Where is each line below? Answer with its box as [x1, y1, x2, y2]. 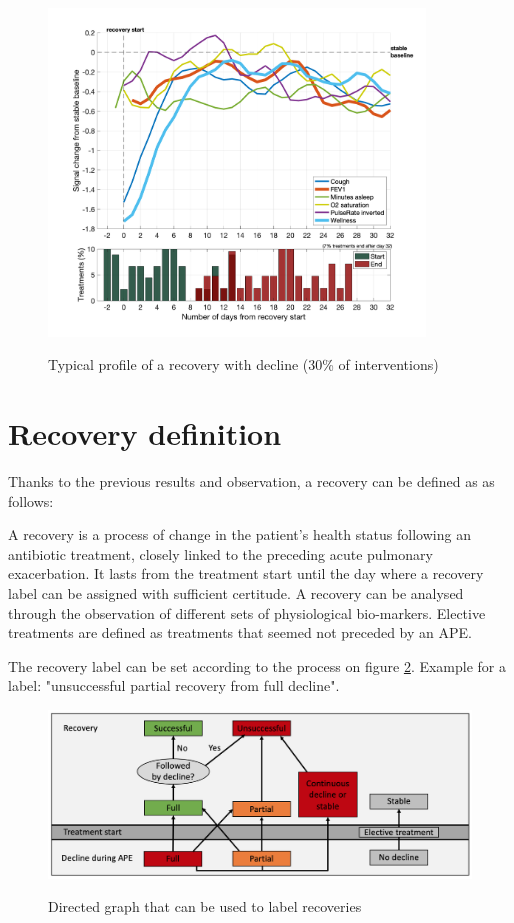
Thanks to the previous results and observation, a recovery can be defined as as [8, 471, 495, 492]
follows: [8, 490, 54, 511]
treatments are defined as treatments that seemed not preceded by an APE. [8, 622, 472, 643]
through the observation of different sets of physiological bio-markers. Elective [8, 602, 486, 623]
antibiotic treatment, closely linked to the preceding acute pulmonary [8, 543, 433, 564]
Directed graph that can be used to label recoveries [48, 896, 362, 917]
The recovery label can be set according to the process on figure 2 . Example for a [8, 655, 507, 676]
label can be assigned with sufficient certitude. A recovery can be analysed [8, 583, 464, 604]
